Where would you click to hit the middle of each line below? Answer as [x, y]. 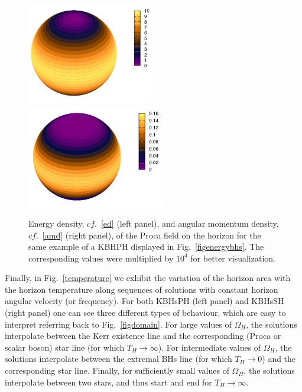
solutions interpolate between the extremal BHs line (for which [118, 359]
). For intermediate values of [210, 347]
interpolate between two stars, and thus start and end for [108, 382]
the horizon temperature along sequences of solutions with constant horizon [142, 289]
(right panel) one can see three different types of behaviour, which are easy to [145, 313]
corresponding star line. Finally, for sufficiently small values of [117, 370]
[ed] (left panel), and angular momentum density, [190, 223]
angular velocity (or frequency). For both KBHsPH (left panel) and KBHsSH [144, 301]
